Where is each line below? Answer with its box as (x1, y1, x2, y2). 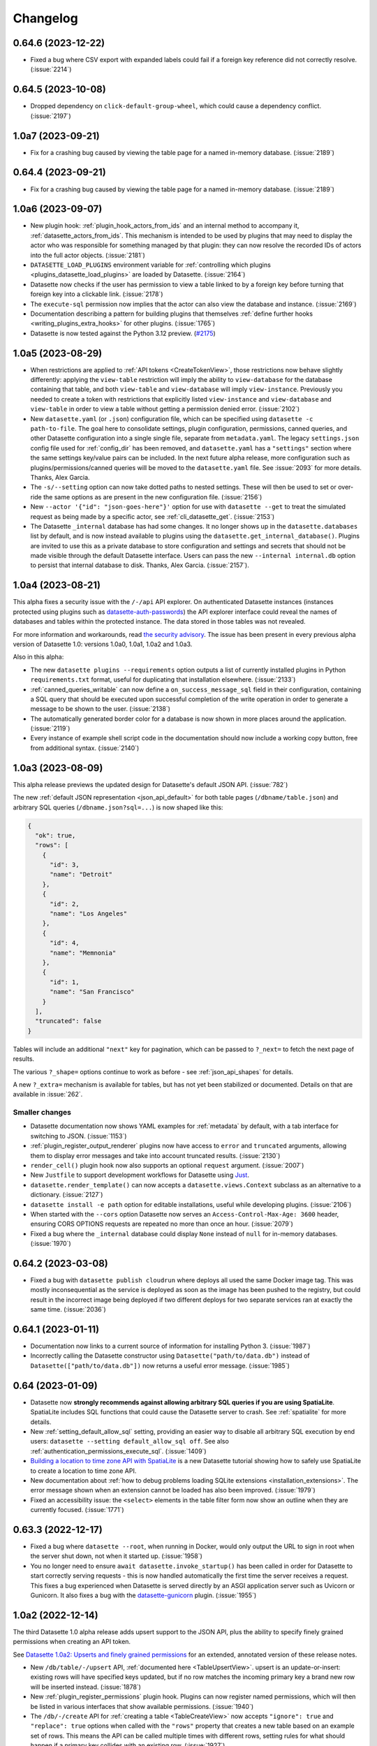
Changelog (13, 10, 78, 26)
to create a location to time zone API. (30, 1467, 137, 1475)
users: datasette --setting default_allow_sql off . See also (30, 1437, 230, 1446)
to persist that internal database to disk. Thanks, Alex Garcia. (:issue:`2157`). (30, 561, 249, 569)
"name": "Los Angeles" (50, 910, 128, 918)
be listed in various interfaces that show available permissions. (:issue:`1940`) (30, 1702, 254, 1710)
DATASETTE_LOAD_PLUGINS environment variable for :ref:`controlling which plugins (30, 261, 272, 269)
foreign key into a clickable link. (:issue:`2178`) (30, 290, 163, 298)
